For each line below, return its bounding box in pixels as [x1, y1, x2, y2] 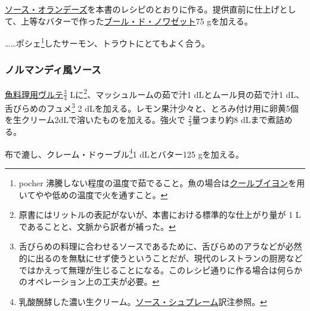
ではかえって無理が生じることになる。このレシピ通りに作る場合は [18, 263, 278, 276]
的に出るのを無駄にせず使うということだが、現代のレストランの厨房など [18, 252, 303, 264]
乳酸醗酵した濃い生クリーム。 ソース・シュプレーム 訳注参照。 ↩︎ [18, 295, 268, 307]
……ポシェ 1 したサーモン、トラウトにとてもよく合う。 [5, 35, 210, 49]
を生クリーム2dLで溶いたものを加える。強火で [5, 113, 185, 126]
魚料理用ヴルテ [5, 88, 63, 100]
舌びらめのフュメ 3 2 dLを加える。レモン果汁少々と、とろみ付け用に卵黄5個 [5, 100, 299, 114]
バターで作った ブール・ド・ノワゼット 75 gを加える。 [46, 14, 253, 27]
